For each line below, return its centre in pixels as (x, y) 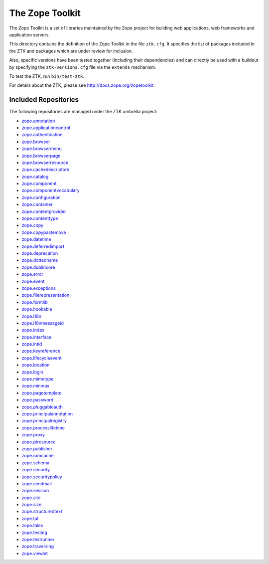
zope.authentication (42, 135)
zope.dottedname (40, 260)
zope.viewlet (35, 553)
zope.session (35, 491)
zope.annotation (38, 121)
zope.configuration (41, 197)
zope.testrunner (38, 540)
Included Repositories (44, 100)
